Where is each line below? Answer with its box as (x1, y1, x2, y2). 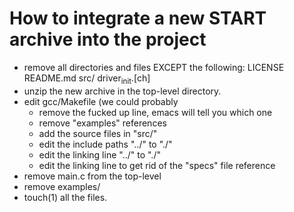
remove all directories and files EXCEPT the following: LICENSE (23, 61, 285, 73)
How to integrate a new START (9, 7, 267, 30)
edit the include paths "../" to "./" (38, 138, 173, 150)
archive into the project (9, 28, 207, 51)
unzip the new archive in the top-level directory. (23, 85, 222, 97)
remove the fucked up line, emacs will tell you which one (38, 106, 273, 118)
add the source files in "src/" (38, 127, 158, 139)
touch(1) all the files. (23, 191, 108, 203)
